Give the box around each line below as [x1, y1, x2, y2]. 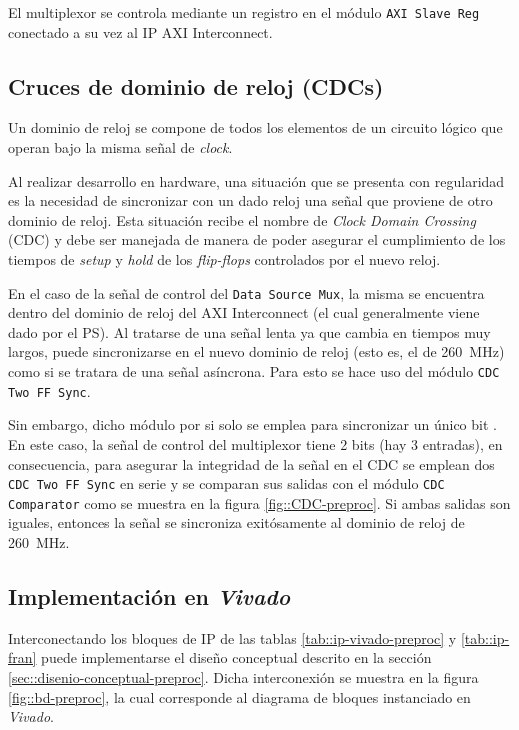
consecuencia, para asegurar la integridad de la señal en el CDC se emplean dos [8, 453, 495, 474]
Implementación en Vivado [8, 581, 291, 612]
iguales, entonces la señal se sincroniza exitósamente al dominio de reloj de [8, 512, 465, 533]
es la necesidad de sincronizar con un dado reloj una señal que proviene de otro [8, 190, 493, 211]
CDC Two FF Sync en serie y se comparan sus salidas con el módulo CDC [8, 473, 445, 494]
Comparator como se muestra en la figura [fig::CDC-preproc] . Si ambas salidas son [8, 492, 511, 513]
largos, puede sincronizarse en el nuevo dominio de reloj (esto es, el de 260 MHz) [8, 341, 505, 362]
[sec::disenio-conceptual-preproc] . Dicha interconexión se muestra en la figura [8, 667, 479, 688]
